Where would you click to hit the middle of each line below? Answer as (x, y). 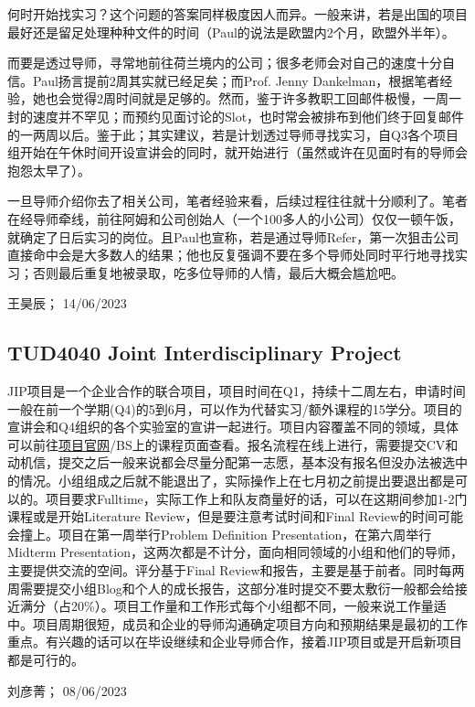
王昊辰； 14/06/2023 (67, 303)
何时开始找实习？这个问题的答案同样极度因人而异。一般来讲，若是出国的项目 (237, 14)
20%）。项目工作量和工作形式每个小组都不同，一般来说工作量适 (259, 606)
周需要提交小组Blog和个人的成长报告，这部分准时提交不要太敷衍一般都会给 (231, 588)
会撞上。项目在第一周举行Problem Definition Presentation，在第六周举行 (220, 534)
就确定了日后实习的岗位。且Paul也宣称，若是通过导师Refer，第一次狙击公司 (233, 236)
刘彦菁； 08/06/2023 (67, 690)
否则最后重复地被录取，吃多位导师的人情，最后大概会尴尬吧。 (218, 272)
